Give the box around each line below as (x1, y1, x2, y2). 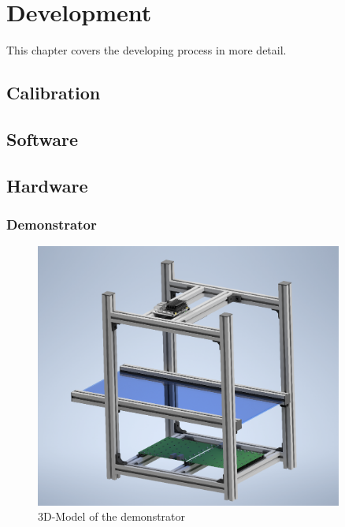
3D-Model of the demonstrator (38, 508, 186, 525)
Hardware (6, 173, 88, 197)
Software (6, 126, 79, 151)
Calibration (6, 80, 101, 105)
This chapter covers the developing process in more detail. (6, 42, 287, 58)
